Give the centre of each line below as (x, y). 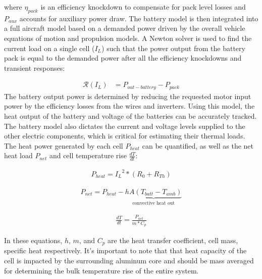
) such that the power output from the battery (173, 48)
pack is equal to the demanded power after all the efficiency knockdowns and (123, 58)
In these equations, (33, 240)
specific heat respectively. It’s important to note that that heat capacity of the (125, 250)
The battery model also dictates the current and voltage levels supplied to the (125, 126)
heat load (18, 155)
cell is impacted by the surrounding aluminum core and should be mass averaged (129, 260)
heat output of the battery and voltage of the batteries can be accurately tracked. (130, 116)
